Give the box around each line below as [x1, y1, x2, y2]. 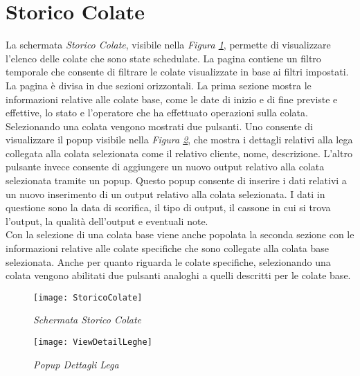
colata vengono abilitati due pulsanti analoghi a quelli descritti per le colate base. [6, 268, 351, 283]
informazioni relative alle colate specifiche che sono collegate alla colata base [6, 241, 329, 256]
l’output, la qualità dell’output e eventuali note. [6, 213, 208, 228]
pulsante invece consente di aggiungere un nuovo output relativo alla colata [6, 159, 325, 174]
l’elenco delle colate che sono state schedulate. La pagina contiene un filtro [6, 51, 321, 65]
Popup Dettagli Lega [33, 357, 119, 371]
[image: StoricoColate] [33, 292, 143, 303]
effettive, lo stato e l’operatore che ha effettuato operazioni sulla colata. [6, 105, 308, 120]
